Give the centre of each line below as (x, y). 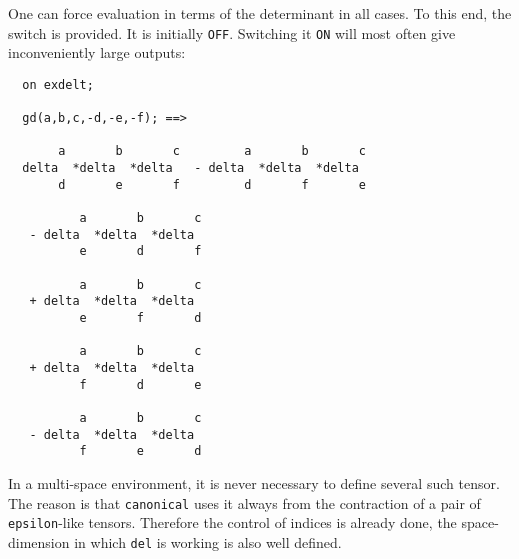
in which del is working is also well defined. (208, 541)
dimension (39, 541)
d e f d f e (212, 184)
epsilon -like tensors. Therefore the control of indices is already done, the (232, 522)
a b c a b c (212, 151)
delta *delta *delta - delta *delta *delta (190, 168)
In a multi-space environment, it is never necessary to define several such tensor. (254, 482)
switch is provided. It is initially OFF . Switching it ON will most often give (232, 32)
